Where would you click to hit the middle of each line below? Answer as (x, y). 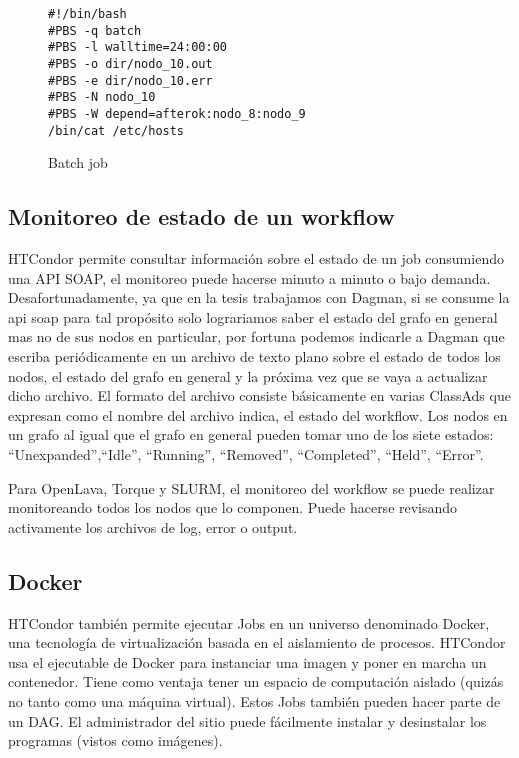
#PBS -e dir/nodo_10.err (130, 80)
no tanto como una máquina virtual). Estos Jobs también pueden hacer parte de (254, 700)
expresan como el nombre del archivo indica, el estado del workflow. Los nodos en (258, 414)
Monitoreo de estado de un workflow (201, 216)
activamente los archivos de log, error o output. (153, 526)
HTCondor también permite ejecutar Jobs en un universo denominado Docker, (249, 622)
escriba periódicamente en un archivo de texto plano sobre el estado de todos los (254, 356)
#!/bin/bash (87, 14)
